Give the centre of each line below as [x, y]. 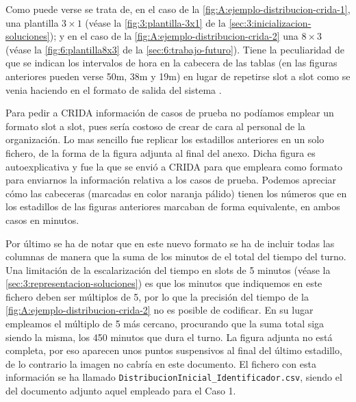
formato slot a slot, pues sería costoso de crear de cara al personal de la [155, 126]
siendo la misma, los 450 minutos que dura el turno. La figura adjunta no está [169, 337]
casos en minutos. [42, 219]
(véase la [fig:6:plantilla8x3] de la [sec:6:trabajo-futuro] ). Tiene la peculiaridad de [175, 49]
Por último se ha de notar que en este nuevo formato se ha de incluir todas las [170, 243]
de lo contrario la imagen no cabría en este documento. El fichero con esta [161, 363]
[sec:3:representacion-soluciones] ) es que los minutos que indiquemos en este [164, 283]
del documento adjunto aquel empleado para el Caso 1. [121, 391]
